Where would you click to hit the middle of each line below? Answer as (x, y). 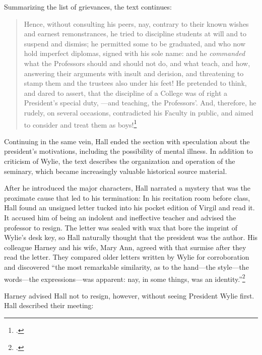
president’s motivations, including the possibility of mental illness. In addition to (128, 151)
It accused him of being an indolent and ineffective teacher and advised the (120, 217)
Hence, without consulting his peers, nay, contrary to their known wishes (136, 23)
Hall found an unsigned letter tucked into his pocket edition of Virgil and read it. (129, 208)
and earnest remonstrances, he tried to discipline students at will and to (135, 34)
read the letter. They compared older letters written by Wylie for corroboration (127, 257)
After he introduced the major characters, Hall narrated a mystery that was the (127, 188)
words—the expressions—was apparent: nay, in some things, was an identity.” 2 (125, 278)
